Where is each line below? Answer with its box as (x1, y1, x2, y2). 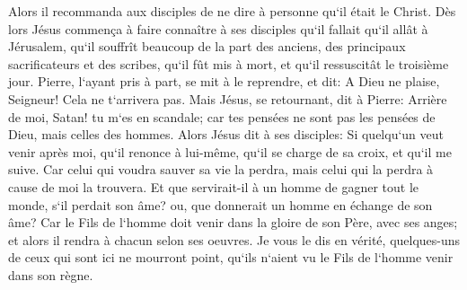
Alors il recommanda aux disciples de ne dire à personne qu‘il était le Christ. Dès (8, 2, 456, 20)
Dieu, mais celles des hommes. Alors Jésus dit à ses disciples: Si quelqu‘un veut (8, 125, 444, 144)
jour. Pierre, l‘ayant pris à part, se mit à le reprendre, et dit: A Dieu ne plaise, (8, 72, 440, 91)
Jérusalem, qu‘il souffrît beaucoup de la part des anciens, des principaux (8, 37, 406, 56)
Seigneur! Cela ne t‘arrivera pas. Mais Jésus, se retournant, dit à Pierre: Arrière (8, 89, 447, 108)
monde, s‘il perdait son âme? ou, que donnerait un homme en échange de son (8, 195, 433, 214)
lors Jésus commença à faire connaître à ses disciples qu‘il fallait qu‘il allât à (8, 19, 428, 38)
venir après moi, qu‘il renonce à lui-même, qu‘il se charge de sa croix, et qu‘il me (8, 142, 452, 161)
